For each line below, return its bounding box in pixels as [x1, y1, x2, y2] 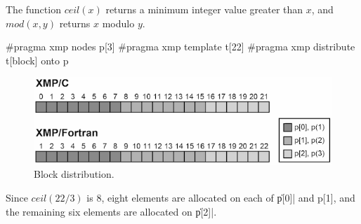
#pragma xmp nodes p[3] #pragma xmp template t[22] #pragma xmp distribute [6, 39, 355, 54]
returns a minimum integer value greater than [105, 2, 303, 16]
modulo [102, 15, 135, 30]
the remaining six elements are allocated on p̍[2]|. [6, 204, 217, 218]
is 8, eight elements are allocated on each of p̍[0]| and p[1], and [86, 190, 355, 204]
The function [6, 2, 61, 16]
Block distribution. [34, 167, 114, 181]
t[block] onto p [6, 52, 69, 67]
